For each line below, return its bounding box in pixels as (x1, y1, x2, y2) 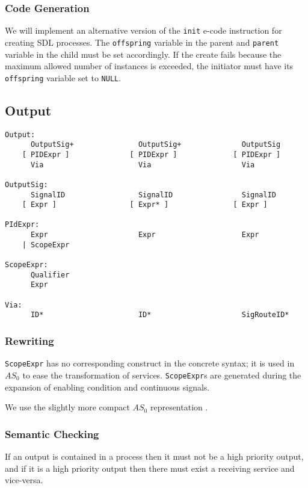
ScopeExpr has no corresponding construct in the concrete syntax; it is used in (5, 357, 295, 369)
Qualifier (30, 270, 70, 279)
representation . (150, 401, 208, 413)
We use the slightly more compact (5, 401, 130, 413)
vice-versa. (5, 474, 43, 486)
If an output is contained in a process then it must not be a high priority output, (5, 449, 304, 462)
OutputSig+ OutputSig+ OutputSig (30, 140, 281, 149)
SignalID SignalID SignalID (30, 190, 277, 199)
